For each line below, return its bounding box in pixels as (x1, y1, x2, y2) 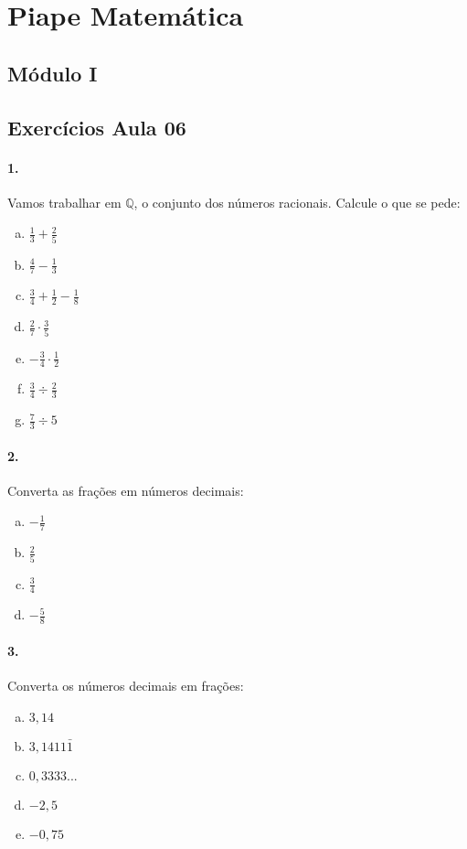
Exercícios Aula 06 (7, 113, 186, 141)
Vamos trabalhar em (7, 192, 122, 211)
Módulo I (7, 59, 98, 87)
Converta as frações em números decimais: (7, 480, 244, 500)
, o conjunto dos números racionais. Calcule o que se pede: (133, 192, 461, 211)
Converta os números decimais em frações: (7, 676, 244, 695)
